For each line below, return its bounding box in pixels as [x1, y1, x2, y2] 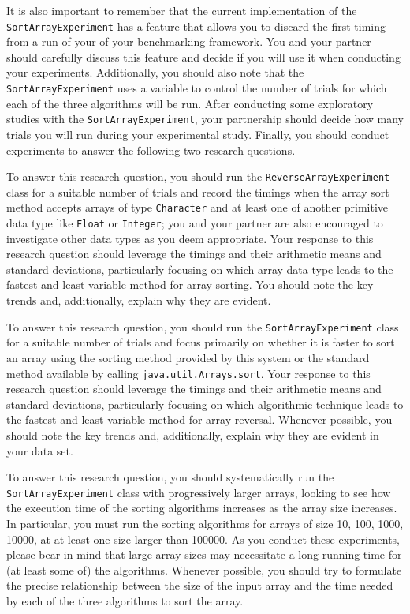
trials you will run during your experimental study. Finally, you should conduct [6, 125, 389, 142]
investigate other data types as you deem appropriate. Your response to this [6, 230, 374, 246]
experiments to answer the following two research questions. [6, 141, 296, 158]
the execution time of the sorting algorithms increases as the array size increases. [6, 500, 397, 516]
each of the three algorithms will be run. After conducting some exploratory [6, 95, 374, 111]
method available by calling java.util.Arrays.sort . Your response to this [6, 365, 371, 381]
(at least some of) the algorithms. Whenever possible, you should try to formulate [6, 561, 402, 578]
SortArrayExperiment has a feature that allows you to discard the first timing [6, 17, 386, 34]
